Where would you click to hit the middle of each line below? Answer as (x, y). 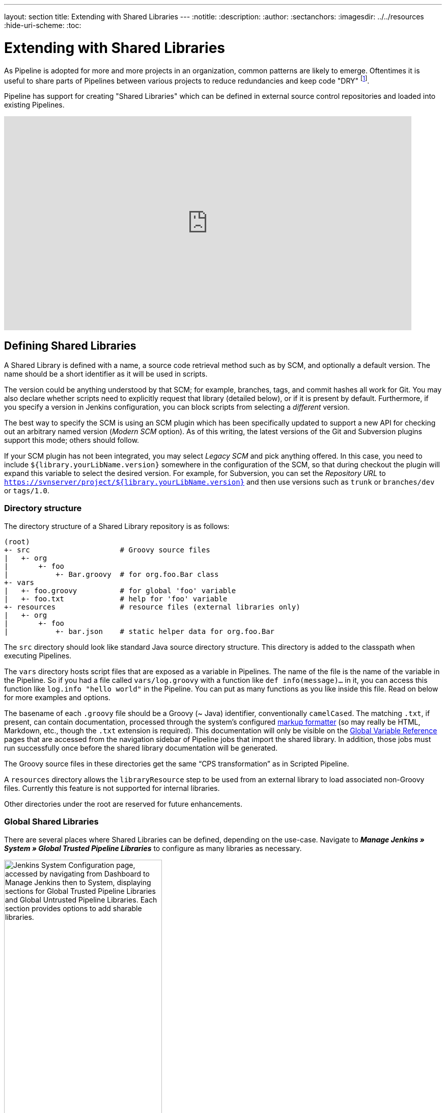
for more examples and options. (57, 697)
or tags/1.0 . (27, 491)
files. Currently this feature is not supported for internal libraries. (112, 788)
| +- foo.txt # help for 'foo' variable (116, 599)
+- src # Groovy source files (107, 550)
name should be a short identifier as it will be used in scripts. (106, 374)
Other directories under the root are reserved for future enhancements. (123, 804)
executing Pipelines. (38, 655)
